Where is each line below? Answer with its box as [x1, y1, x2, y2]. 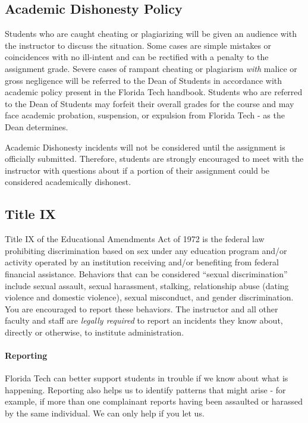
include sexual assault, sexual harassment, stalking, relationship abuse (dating [5, 279, 289, 292]
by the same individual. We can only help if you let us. [5, 407, 205, 419]
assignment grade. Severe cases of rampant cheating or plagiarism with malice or [5, 62, 297, 74]
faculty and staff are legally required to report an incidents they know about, [5, 314, 283, 327]
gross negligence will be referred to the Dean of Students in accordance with [5, 74, 282, 86]
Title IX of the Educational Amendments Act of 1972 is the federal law [5, 233, 265, 245]
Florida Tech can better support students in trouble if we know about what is [5, 372, 288, 384]
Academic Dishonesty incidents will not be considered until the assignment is [5, 140, 285, 153]
